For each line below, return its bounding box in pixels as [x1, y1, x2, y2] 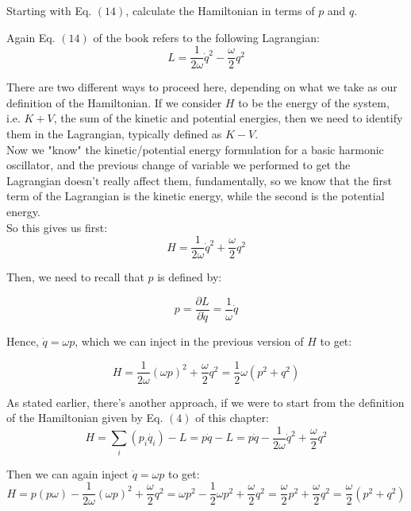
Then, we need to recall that [6, 269, 144, 285]
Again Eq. [6, 29, 56, 45]
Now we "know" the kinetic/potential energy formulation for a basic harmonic [6, 141, 384, 157]
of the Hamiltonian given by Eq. [6, 409, 163, 426]
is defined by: [157, 269, 222, 285]
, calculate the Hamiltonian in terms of [125, 2, 315, 18]
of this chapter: [195, 409, 269, 426]
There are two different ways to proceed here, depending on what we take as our [6, 79, 398, 95]
